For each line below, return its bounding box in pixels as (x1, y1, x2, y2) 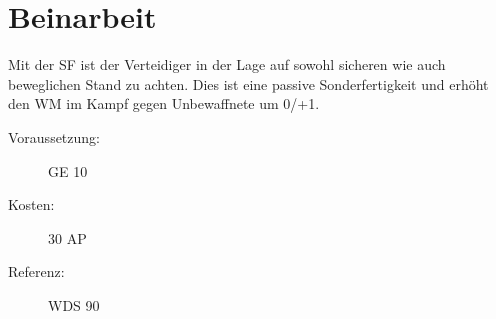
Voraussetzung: (8, 126, 100, 147)
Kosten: (8, 194, 55, 215)
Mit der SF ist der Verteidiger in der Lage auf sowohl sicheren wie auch (8, 54, 446, 75)
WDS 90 (48, 294, 100, 315)
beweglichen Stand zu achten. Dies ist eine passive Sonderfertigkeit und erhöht (8, 73, 489, 94)
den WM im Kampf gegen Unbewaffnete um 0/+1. (8, 93, 320, 114)
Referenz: (8, 261, 65, 282)
